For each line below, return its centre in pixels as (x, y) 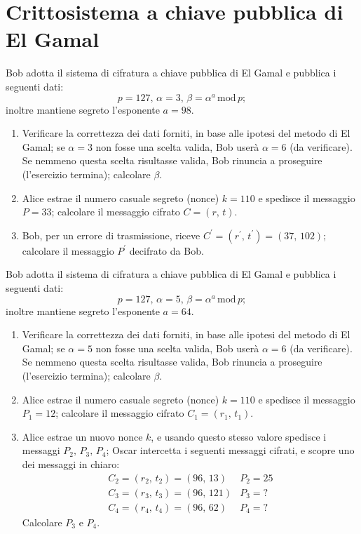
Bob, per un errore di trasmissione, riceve (111, 235)
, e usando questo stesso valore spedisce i (239, 436)
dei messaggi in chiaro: (71, 463)
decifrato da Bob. (166, 250)
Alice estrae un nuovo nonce (82, 436)
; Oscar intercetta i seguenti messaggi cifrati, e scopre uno (230, 450)
